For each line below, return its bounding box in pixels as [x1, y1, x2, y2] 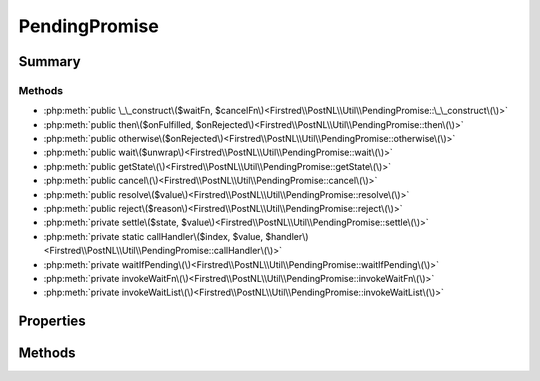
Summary [18, 53, 81, 70]
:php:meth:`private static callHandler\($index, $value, [43, 230, 264, 242]
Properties [18, 313, 86, 330]
